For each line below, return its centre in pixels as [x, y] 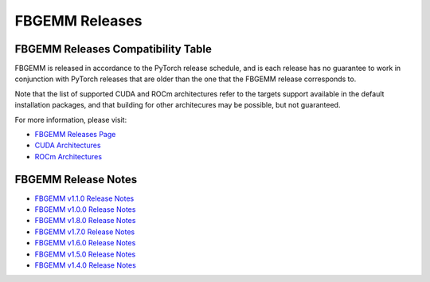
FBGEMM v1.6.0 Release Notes [85, 243]
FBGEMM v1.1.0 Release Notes [84, 198]
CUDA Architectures [68, 145]
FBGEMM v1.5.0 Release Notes [85, 254]
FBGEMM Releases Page [75, 135]
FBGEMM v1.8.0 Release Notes [85, 221]
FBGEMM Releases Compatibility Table [113, 49]
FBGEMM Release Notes [76, 179]
